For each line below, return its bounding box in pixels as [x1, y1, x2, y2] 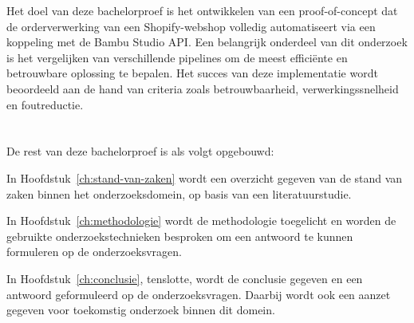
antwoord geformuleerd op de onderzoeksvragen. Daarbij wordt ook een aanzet [6, 286, 391, 302]
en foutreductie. [6, 96, 84, 112]
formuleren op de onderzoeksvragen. [6, 243, 182, 260]
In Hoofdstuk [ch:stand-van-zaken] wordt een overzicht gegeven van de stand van [6, 169, 403, 186]
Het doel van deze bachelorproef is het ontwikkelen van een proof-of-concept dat [6, 2, 398, 18]
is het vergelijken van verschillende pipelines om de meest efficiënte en [6, 49, 348, 65]
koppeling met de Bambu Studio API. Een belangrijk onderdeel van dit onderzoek [6, 33, 408, 50]
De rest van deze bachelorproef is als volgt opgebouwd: [6, 143, 274, 160]
